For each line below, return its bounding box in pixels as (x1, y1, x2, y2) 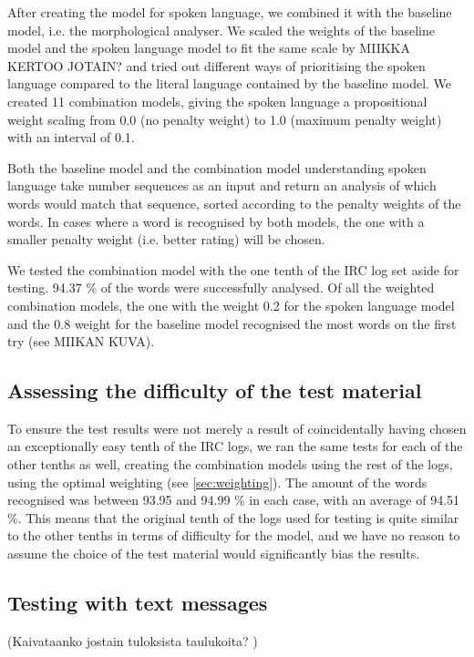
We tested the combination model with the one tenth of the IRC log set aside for (7, 260, 459, 279)
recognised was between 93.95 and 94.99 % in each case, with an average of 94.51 (7, 490, 460, 509)
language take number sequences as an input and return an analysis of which (7, 176, 437, 195)
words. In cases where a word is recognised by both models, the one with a (7, 211, 425, 231)
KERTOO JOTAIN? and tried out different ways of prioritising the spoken (7, 56, 426, 75)
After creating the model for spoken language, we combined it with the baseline (7, 3, 452, 21)
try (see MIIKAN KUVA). (7, 332, 155, 351)
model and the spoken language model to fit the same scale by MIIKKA (7, 38, 410, 57)
